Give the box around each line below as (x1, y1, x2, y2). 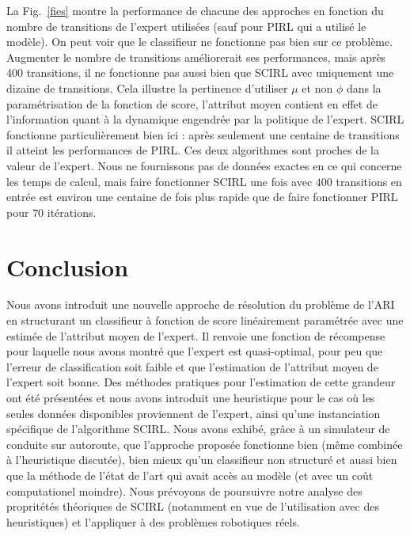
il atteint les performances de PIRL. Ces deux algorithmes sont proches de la (6, 142, 379, 158)
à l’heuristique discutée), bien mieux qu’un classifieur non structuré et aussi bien (6, 451, 397, 468)
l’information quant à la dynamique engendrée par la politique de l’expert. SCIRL (6, 111, 404, 127)
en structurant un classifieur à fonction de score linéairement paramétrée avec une (6, 312, 404, 329)
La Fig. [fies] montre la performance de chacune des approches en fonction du (6, 2, 384, 18)
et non (302, 79, 333, 96)
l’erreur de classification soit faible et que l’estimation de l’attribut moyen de (6, 358, 378, 374)
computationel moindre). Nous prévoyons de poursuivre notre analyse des (6, 482, 363, 499)
